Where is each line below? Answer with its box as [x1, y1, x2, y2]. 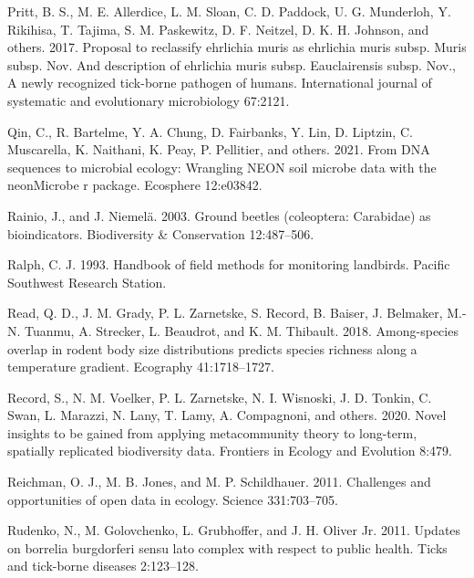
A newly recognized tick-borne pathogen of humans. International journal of [7, 73, 432, 92]
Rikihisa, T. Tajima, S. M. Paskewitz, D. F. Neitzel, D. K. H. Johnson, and [7, 19, 429, 38]
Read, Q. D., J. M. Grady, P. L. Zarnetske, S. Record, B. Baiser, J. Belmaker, [7, 303, 443, 322]
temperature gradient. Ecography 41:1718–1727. [7, 357, 274, 376]
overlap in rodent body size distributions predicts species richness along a [7, 339, 417, 358]
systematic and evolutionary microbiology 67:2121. [7, 90, 290, 110]
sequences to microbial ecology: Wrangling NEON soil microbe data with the [7, 157, 437, 176]
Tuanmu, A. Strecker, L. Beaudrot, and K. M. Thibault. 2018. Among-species [25, 321, 459, 340]
